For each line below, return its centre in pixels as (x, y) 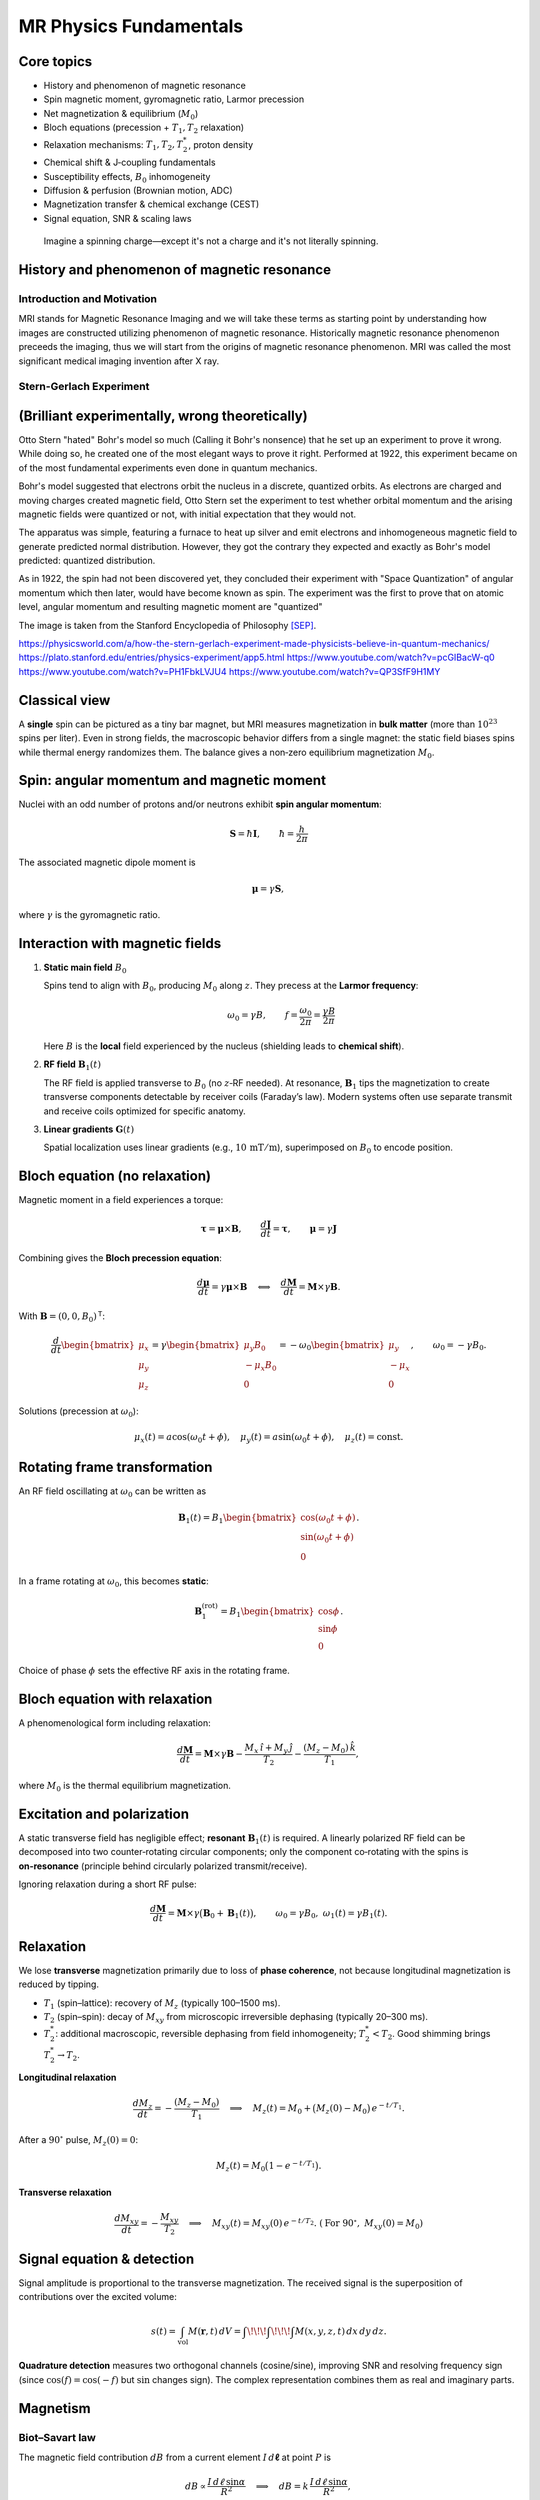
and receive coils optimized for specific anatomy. (144, 1111)
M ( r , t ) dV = (214, 2331)
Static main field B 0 (85, 968)
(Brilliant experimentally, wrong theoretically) (163, 415)
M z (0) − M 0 (341, 2109)
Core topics (55, 61)
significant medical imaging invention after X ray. (119, 361)
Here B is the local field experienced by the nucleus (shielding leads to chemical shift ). (224, 1046)
